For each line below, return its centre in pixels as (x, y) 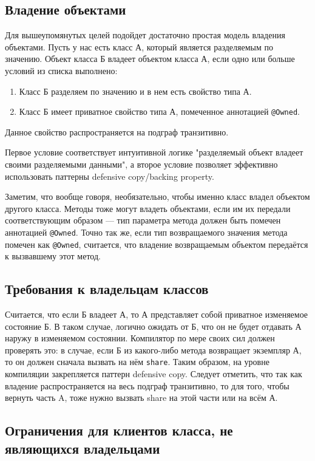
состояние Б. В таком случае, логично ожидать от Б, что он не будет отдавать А (153, 326)
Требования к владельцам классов (107, 289)
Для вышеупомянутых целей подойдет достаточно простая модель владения (145, 35)
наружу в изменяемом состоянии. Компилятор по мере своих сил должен (140, 338)
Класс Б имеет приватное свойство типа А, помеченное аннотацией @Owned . (159, 111)
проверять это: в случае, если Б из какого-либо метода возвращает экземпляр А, (153, 350)
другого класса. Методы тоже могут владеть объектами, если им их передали (148, 208)
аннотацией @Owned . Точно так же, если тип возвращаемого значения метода (146, 232)
